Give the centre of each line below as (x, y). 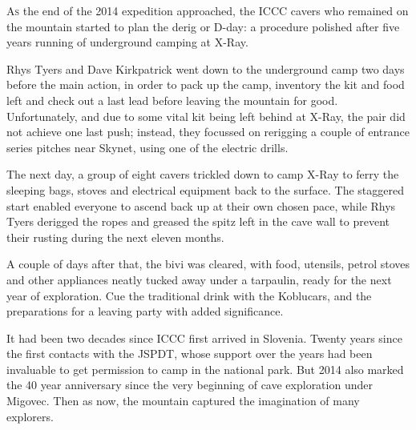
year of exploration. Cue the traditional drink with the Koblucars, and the (189, 295)
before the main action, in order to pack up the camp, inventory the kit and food (206, 84)
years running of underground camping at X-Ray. (127, 42)
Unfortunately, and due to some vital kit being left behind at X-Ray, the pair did (206, 116)
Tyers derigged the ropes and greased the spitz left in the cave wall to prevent (198, 221)
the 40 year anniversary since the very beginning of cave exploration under (190, 385)
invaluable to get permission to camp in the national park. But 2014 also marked (205, 369)
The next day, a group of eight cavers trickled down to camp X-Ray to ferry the (203, 174)
